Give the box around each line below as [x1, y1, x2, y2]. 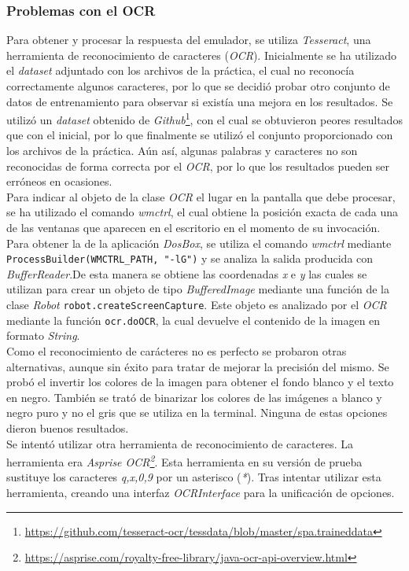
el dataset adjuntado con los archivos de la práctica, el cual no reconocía [6, 62, 355, 79]
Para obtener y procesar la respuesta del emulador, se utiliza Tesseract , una [6, 31, 371, 48]
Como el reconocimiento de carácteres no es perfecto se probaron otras [6, 342, 347, 359]
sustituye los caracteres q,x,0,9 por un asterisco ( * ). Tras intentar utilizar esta [6, 469, 381, 485]
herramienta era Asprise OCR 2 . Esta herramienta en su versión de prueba [6, 451, 363, 470]
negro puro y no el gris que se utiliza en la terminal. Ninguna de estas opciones [6, 404, 388, 421]
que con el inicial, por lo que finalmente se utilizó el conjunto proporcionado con [6, 127, 393, 143]
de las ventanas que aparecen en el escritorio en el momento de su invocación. [6, 219, 381, 235]
